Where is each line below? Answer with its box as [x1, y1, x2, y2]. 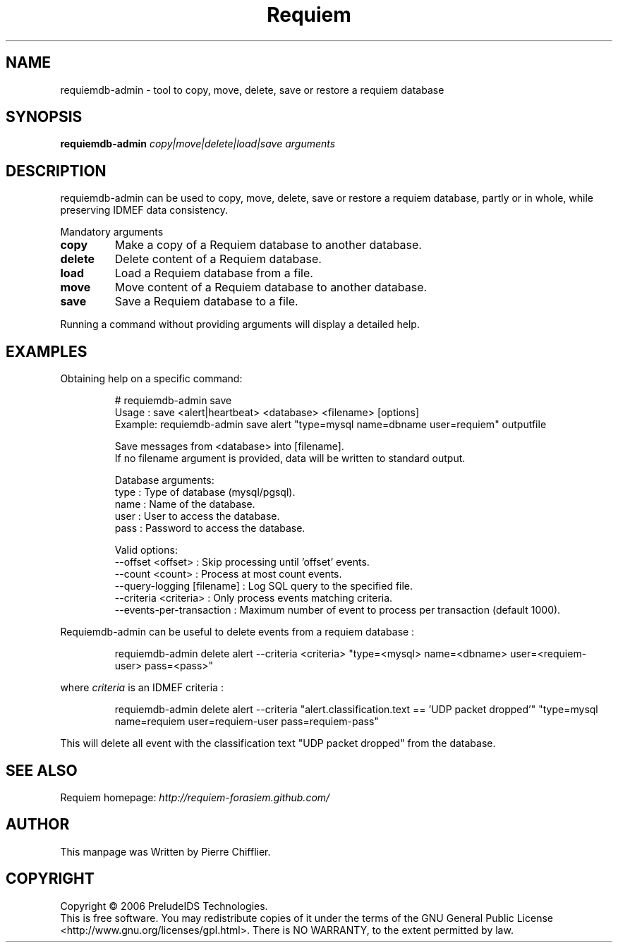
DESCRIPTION [6, 162, 107, 180]
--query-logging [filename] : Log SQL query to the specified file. [114, 580, 413, 592]
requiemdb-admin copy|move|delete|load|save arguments [60, 138, 336, 150]
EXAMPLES [6, 342, 87, 360]
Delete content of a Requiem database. [114, 252, 322, 267]
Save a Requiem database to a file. [114, 294, 298, 309]
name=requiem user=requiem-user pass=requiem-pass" [114, 715, 379, 728]
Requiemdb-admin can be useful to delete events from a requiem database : [60, 626, 415, 638]
